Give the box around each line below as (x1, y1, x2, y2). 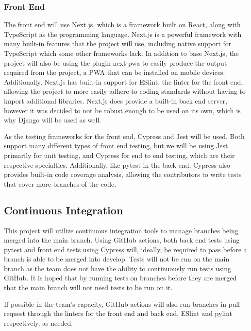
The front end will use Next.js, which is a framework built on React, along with (4, 19, 241, 30)
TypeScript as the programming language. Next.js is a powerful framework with (4, 29, 242, 39)
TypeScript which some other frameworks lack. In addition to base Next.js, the (4, 48, 239, 58)
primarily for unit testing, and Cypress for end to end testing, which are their (4, 150, 235, 160)
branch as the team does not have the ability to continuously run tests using (4, 263, 231, 273)
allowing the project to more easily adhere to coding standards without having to (4, 86, 246, 96)
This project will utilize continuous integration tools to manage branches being (4, 225, 238, 235)
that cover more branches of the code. (4, 178, 117, 189)
